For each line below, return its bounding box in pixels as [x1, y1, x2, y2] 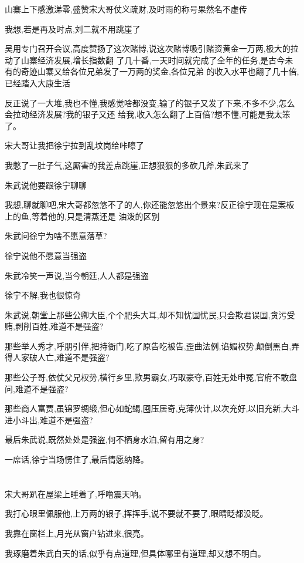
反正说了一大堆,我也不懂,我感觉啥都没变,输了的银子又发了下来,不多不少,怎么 [5, 96, 295, 109]
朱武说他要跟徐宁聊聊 [5, 178, 87, 191]
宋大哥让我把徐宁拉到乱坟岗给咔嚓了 [5, 139, 144, 151]
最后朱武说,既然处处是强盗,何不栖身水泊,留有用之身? [5, 433, 204, 446]
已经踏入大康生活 [5, 76, 70, 89]
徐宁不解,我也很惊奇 [5, 289, 81, 301]
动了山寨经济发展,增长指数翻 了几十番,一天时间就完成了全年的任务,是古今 [5, 53, 285, 66]
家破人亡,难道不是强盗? [21, 351, 110, 363]
